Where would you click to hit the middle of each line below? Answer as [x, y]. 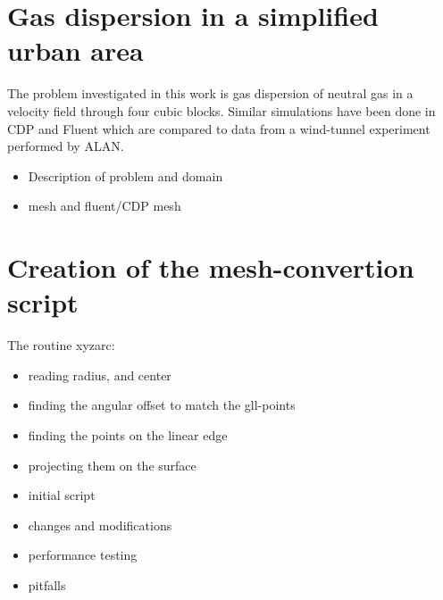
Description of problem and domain [125, 175]
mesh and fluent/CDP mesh [104, 206]
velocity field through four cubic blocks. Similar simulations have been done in [221, 110]
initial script [62, 495]
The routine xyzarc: [61, 345]
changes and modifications [100, 525]
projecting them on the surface [112, 465]
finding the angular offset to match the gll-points [162, 405]
